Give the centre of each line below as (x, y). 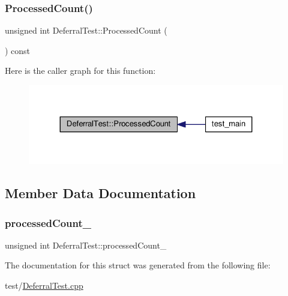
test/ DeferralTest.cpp (44, 285)
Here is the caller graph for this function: (80, 71)
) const (18, 50)
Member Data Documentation (100, 193)
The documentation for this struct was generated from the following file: (138, 265)
